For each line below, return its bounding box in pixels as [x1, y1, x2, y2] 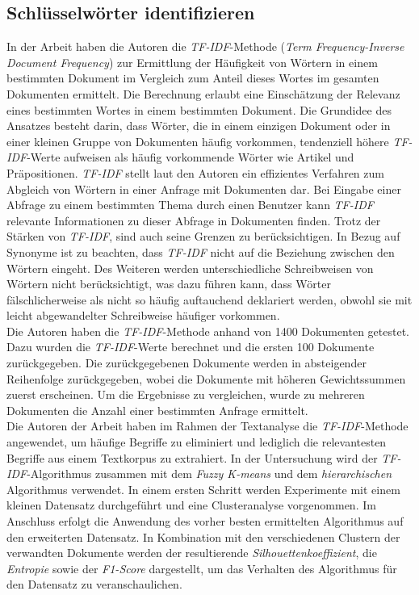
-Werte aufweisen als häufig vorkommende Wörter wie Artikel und [27, 149, 354, 166]
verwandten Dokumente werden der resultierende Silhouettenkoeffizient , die [6, 544, 377, 561]
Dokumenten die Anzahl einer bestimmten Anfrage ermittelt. [6, 401, 308, 418]
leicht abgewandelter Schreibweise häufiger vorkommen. [6, 307, 280, 324]
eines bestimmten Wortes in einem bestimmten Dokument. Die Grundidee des [6, 101, 392, 118]
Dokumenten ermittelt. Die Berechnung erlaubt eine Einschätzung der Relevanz [6, 85, 400, 102]
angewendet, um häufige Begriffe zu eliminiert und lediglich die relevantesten [6, 434, 387, 450]
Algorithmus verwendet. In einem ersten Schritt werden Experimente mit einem [6, 480, 400, 497]
